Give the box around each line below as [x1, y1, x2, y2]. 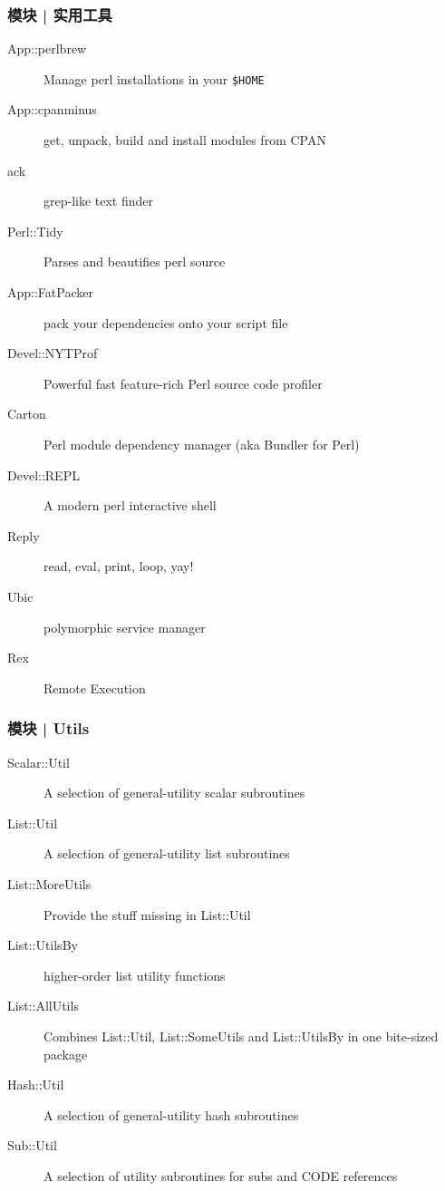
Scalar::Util [7, 752, 70, 771]
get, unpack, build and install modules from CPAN [44, 131, 326, 150]
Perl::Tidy [7, 221, 63, 240]
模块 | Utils [7, 717, 90, 740]
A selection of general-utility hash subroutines [44, 1105, 299, 1124]
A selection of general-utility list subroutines [44, 844, 290, 863]
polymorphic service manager [44, 617, 206, 636]
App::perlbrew [7, 39, 87, 58]
